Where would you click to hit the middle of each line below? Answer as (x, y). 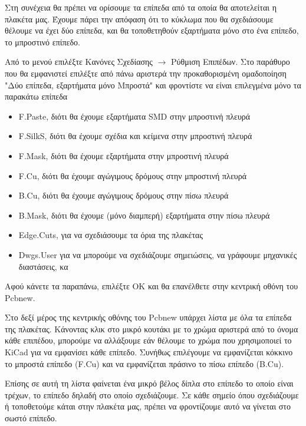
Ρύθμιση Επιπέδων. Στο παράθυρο (230, 62)
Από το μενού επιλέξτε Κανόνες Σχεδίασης (79, 62)
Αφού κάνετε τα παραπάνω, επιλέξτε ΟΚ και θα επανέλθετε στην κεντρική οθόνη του (152, 286)
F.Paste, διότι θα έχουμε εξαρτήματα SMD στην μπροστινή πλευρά (134, 116)
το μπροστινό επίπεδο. (42, 42)
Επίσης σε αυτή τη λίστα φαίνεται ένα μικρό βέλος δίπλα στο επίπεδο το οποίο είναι (149, 383)
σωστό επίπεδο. (31, 418)
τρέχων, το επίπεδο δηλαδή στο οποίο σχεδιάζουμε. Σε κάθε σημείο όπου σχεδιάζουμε (152, 394)
